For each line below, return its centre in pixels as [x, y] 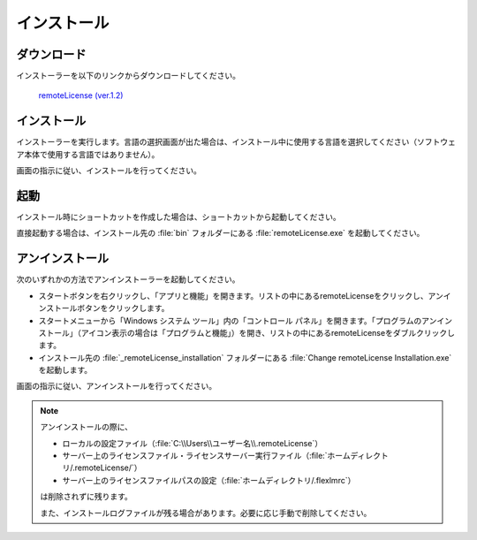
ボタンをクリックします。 [123, 308]
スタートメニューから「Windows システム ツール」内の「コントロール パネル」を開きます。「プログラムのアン [238, 320]
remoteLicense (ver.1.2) [81, 95]
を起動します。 [65, 370]
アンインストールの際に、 [86, 427]
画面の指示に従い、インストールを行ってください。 [109, 171]
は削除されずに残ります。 [86, 497]
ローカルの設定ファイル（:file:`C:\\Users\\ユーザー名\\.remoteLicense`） [192, 443]
